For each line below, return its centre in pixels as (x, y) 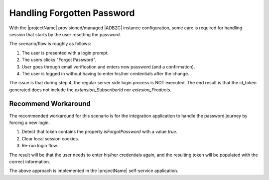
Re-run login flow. (40, 146)
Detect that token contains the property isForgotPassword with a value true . (100, 132)
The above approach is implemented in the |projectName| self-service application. (94, 171)
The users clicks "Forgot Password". (59, 60)
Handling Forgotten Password (72, 13)
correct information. (30, 162)
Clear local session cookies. (50, 138)
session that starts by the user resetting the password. (65, 34)
